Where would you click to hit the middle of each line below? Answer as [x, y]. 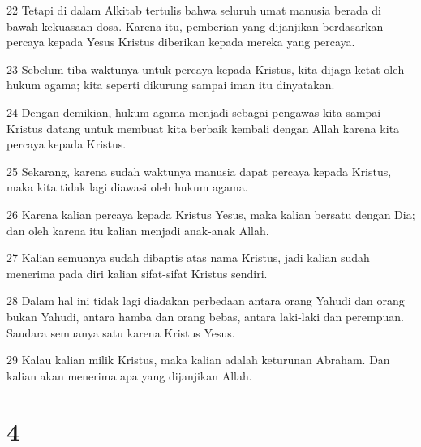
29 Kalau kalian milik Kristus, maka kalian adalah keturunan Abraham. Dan [198, 360]
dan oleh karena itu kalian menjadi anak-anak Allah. [138, 230]
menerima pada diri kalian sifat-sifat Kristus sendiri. [137, 273]
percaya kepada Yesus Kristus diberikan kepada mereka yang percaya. [181, 42]
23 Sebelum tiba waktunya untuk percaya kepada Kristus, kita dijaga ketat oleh [206, 69]
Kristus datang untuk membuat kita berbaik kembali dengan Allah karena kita [203, 128]
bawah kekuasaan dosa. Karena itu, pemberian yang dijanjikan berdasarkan [195, 26]
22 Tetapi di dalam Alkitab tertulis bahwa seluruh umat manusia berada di [194, 10]
